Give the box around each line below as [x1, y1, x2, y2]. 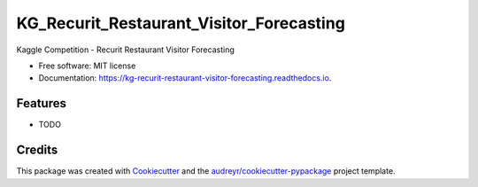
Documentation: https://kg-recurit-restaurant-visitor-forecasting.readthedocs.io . [38, 73, 332, 83]
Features [16, 96, 66, 111]
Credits [16, 143, 58, 158]
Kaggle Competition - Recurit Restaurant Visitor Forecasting [16, 44, 235, 55]
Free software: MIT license [38, 60, 136, 71]
